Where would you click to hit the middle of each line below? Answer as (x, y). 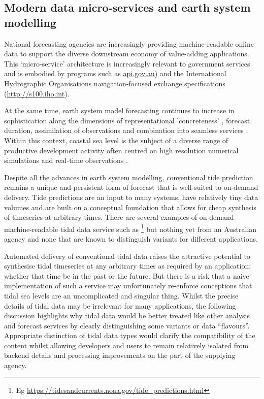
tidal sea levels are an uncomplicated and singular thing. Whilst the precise (121, 295)
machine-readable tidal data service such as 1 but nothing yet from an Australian (130, 228)
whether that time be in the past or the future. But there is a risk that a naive (127, 275)
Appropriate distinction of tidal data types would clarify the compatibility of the (130, 335)
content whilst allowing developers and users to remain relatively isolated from (126, 345)
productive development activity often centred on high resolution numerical (121, 150)
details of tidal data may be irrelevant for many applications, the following (120, 305)
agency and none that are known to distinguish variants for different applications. (131, 238)
